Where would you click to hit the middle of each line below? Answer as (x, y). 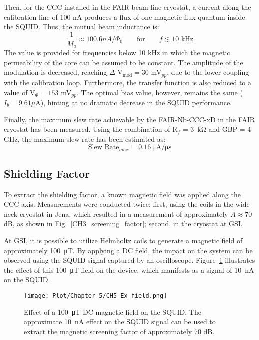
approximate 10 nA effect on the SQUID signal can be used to (120, 322)
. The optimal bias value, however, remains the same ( (160, 92)
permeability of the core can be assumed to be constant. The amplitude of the (124, 62)
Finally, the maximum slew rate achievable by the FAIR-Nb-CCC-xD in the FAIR (130, 119)
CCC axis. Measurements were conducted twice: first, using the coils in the (119, 204)
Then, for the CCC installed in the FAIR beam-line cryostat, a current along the (128, 7)
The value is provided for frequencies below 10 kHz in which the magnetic (117, 52)
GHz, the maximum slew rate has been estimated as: (85, 138)
